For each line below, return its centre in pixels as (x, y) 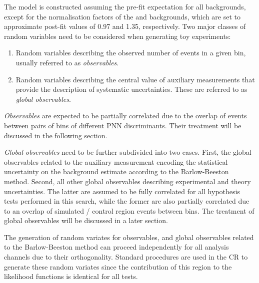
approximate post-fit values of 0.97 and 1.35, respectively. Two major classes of (125, 26)
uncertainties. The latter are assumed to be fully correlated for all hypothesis (122, 191)
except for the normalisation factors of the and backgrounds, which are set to (122, 16)
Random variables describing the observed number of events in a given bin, (131, 53)
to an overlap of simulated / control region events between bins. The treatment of (129, 210)
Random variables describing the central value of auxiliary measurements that (135, 79)
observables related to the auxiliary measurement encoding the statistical (116, 161)
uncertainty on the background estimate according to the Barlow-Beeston (116, 171)
